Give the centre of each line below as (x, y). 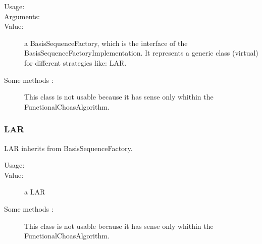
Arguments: (22, 16)
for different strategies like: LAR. (75, 62)
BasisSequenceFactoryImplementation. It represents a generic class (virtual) (141, 53)
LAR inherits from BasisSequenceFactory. (68, 148)
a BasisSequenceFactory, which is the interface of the (106, 43)
